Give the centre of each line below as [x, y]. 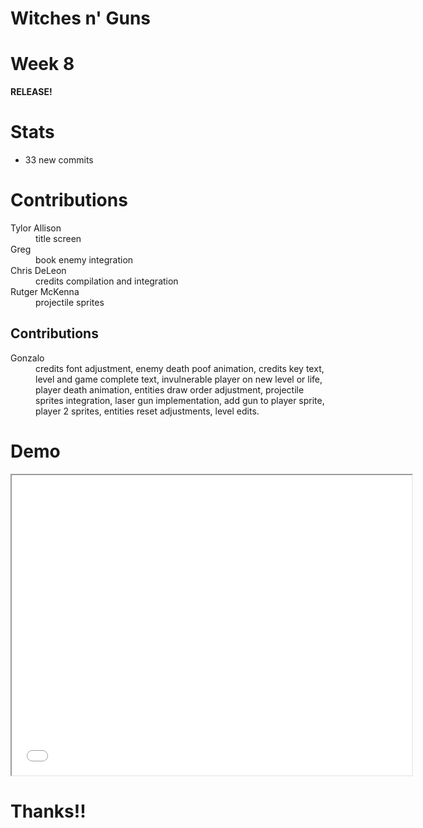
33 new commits [59, 160]
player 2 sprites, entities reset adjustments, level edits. [147, 411]
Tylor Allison [36, 228]
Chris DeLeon [38, 270]
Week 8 [42, 64]
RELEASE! [31, 92]
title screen [58, 238]
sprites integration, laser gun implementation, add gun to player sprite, [180, 400]
